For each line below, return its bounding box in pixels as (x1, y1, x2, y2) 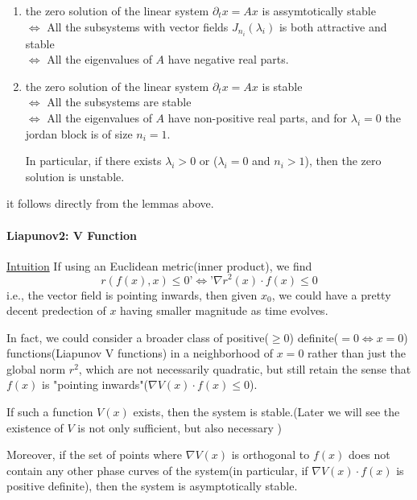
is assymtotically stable (262, 2, 376, 19)
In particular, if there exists (25, 152, 162, 169)
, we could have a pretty (271, 286, 391, 303)
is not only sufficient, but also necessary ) (77, 419, 282, 436)
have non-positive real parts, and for (167, 110, 348, 126)
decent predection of (6, 302, 106, 319)
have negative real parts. (167, 51, 289, 68)
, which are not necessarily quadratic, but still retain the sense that (78, 360, 411, 377)
